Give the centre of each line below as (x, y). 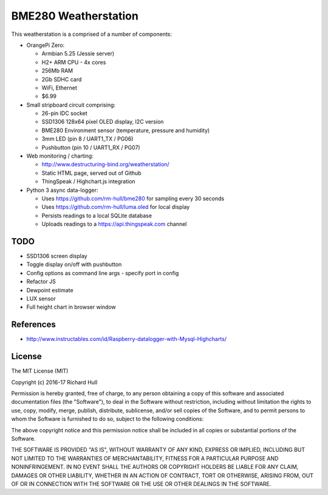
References (33, 325)
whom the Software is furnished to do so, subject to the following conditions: (108, 419)
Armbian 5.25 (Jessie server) (78, 54)
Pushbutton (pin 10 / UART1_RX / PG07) (91, 147)
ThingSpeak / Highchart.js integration (89, 181)
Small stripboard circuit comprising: (71, 105)
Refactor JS (41, 282)
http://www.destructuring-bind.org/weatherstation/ (105, 164)
